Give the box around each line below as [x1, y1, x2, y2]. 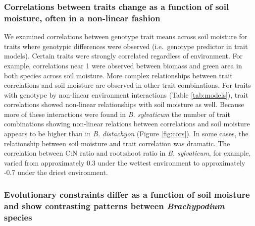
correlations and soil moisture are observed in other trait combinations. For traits [4, 80, 251, 90]
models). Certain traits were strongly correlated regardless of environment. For [4, 51, 243, 61]
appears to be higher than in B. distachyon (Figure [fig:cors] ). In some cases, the [4, 128, 249, 139]
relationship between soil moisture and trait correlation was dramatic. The [4, 138, 230, 148]
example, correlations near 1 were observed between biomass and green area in [4, 60, 242, 70]
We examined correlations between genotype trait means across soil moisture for [4, 31, 248, 42]
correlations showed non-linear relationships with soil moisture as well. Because [4, 99, 244, 110]
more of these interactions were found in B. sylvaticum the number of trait [4, 109, 230, 119]
